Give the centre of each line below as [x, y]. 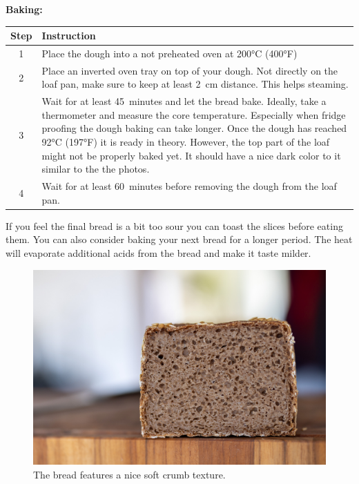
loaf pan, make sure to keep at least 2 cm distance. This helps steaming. [195, 84]
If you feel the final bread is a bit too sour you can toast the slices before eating [174, 225]
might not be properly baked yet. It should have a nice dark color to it [191, 155]
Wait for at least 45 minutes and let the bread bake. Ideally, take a [184, 101]
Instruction [69, 36]
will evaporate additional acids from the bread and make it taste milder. [158, 252]
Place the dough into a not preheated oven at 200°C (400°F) [169, 53]
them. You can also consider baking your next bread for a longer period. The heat [179, 239]
